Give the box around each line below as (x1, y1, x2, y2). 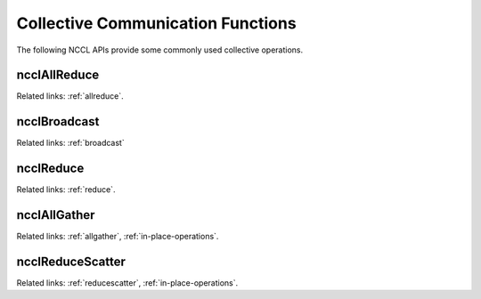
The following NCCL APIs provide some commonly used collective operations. (16, 44, 304, 55)
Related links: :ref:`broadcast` (16, 138, 125, 149)
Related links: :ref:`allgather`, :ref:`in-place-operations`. (16, 231, 219, 242)
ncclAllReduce (16, 68, 100, 83)
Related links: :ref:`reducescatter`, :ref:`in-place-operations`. (16, 278, 239, 288)
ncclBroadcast (16, 114, 100, 129)
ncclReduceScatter (16, 254, 126, 269)
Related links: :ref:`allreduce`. (16, 91, 124, 101)
